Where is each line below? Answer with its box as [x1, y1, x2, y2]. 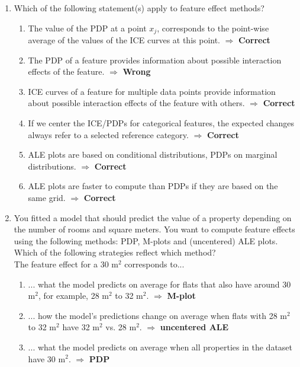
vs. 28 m [105, 321, 137, 333]
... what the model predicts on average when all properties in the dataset [28, 340, 293, 353]
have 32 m [62, 321, 99, 333]
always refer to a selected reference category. [28, 128, 189, 141]
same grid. [28, 191, 66, 203]
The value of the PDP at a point [28, 21, 147, 34]
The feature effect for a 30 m [14, 257, 119, 270]
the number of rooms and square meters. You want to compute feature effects [14, 223, 295, 235]
